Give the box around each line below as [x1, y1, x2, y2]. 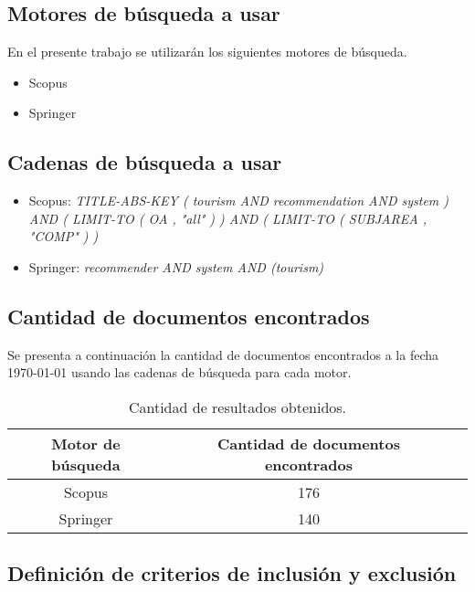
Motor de [51, 432, 121, 454]
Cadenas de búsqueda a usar [7, 148, 282, 176]
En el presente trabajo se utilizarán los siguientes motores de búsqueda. [7, 42, 407, 61]
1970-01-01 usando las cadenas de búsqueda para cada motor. [7, 363, 352, 382]
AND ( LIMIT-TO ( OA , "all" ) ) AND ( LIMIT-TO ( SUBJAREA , [28, 208, 427, 227]
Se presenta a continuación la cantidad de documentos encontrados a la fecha [7, 344, 439, 364]
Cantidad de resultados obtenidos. [128, 396, 347, 418]
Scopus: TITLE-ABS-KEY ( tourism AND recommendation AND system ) [28, 191, 449, 210]
